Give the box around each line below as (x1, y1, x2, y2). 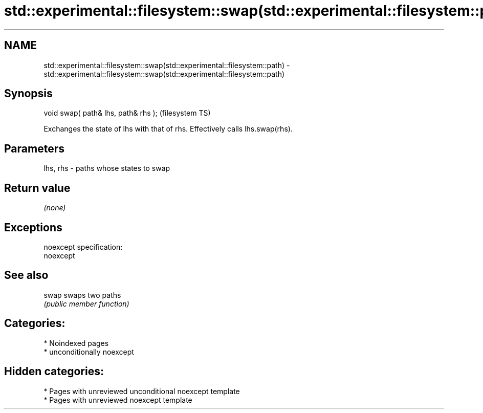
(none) (43, 203, 66, 212)
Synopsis (4, 87, 53, 100)
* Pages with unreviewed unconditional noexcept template (43, 386, 240, 396)
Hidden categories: (4, 365, 104, 378)
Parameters (4, 142, 64, 155)
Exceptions (4, 221, 62, 234)
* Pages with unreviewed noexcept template (43, 395, 192, 404)
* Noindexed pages (43, 338, 109, 347)
